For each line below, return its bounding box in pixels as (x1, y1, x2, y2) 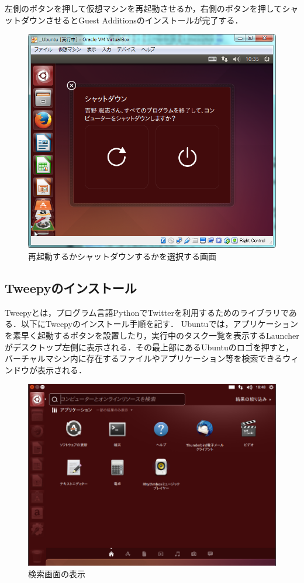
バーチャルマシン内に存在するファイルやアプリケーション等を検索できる (5, 352, 283, 364)
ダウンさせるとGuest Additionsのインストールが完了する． (20, 13, 243, 26)
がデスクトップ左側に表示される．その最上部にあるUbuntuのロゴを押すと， (5, 340, 294, 353)
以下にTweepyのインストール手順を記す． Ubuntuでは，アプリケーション (20, 318, 299, 330)
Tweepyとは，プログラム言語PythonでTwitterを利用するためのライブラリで (5, 306, 289, 318)
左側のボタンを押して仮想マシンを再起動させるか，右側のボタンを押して (5, 2, 282, 14)
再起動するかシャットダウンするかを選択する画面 (28, 250, 216, 262)
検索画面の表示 (28, 568, 85, 580)
